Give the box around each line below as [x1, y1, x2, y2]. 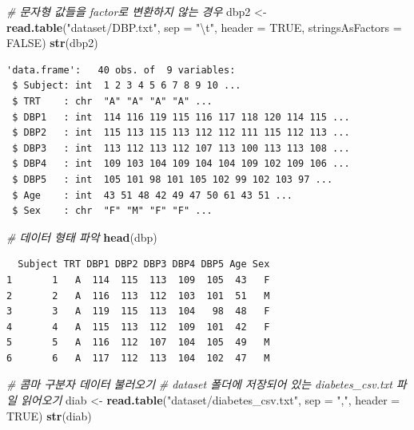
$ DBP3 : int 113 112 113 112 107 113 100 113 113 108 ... [12, 142, 350, 154]
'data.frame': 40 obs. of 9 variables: [6, 64, 236, 76]
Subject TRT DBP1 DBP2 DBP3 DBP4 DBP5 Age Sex [18, 258, 270, 270]
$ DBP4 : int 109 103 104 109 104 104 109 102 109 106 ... [12, 158, 350, 170]
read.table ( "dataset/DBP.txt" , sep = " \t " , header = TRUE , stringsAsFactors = [6, 18, 402, 35]
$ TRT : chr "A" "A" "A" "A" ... [12, 95, 213, 107]
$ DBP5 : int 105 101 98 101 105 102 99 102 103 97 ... [12, 173, 333, 185]
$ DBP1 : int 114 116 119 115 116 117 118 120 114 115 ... [12, 111, 350, 123]
